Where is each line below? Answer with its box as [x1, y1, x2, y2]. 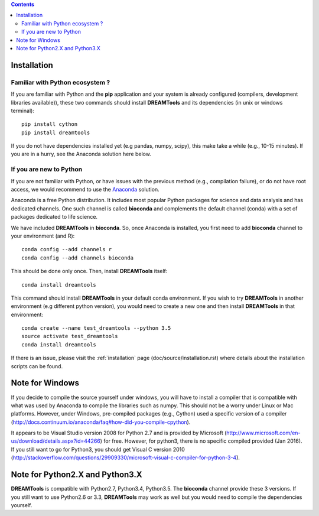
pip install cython [21, 121, 78, 128]
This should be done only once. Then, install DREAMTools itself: [11, 268, 168, 275]
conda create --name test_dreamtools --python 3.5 [21, 325, 171, 332]
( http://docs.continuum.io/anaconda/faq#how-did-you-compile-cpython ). [11, 418, 191, 426]
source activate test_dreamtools [21, 333, 118, 340]
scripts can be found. [11, 362, 63, 369]
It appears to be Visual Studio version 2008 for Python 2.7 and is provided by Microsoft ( [11, 429, 227, 437]
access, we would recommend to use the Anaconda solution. [11, 186, 159, 193]
